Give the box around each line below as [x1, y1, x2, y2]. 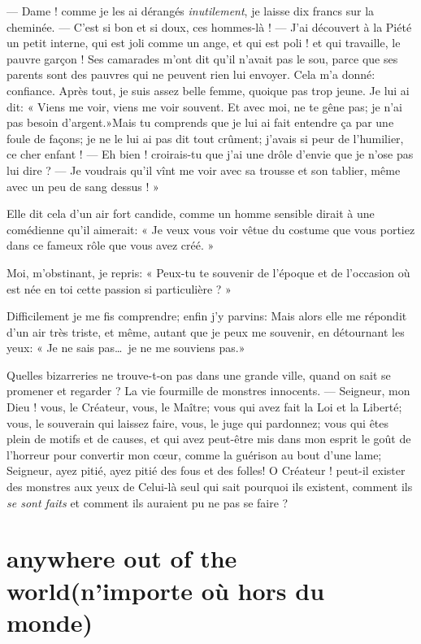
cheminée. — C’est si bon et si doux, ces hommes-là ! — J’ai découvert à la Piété [7, 18, 412, 35]
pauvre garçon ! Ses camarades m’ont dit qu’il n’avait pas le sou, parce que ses [7, 50, 398, 67]
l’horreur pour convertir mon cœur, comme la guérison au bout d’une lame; [7, 446, 382, 463]
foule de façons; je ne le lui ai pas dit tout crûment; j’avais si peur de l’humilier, [7, 129, 404, 146]
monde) [7, 605, 93, 638]
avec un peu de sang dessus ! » [7, 177, 159, 194]
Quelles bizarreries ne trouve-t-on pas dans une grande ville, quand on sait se [7, 366, 391, 383]
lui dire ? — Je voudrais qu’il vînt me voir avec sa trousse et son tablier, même [7, 161, 401, 178]
